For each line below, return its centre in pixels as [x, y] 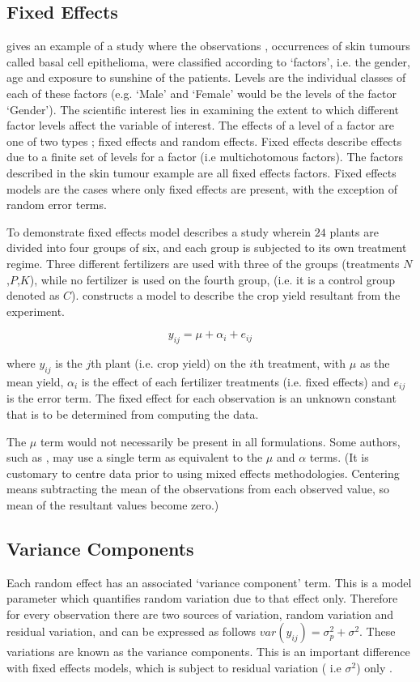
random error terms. [57, 205]
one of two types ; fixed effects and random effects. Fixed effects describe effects [204, 141]
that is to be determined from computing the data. [133, 413]
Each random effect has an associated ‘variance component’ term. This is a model [209, 582]
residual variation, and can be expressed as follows [132, 631]
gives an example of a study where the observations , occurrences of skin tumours [208, 46]
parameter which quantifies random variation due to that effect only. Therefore [202, 598]
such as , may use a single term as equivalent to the [135, 457]
